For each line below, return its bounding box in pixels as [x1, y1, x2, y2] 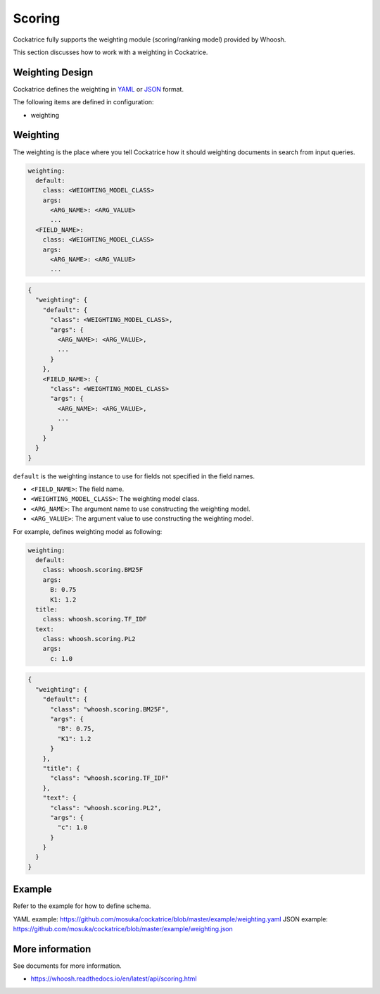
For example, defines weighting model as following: [13, 527, 163, 535]
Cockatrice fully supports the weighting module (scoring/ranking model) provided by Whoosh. [13, 35, 286, 44]
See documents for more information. [13, 962, 122, 970]
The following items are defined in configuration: [13, 98, 154, 106]
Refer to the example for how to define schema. [13, 902, 151, 910]
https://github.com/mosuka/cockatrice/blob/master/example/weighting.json [13, 925, 234, 933]
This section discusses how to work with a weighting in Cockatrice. [13, 48, 208, 56]
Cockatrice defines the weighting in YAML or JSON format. [13, 85, 184, 93]
